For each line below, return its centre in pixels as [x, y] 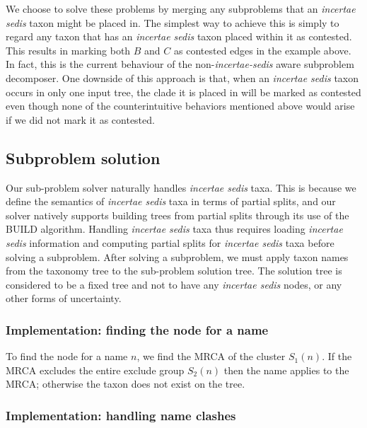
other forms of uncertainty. [64, 298]
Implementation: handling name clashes [121, 415]
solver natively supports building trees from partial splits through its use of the [177, 215]
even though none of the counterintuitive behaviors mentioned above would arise [180, 106]
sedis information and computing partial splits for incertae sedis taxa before [170, 242]
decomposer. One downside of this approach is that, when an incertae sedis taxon [182, 77]
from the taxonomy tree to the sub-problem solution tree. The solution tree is [174, 271]
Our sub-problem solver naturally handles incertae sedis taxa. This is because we [181, 187]
